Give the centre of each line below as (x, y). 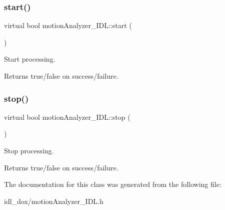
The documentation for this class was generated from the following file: (113, 184)
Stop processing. (29, 150)
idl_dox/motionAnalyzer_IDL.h (54, 201)
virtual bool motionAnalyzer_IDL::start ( (68, 25)
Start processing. (30, 59)
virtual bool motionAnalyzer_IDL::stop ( (67, 117)
